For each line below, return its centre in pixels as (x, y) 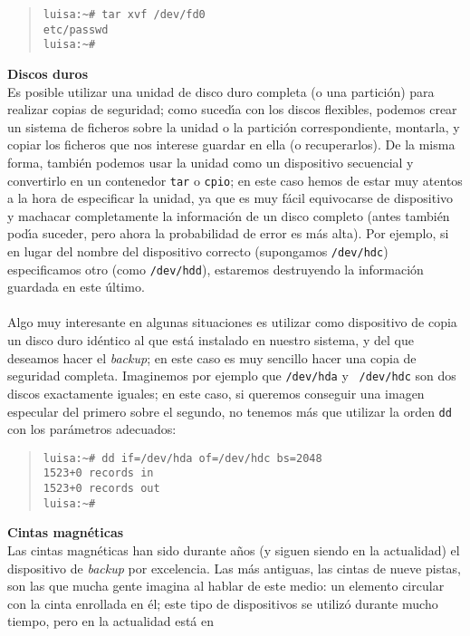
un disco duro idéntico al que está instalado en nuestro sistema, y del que (211, 340)
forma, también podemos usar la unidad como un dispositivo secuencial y (211, 162)
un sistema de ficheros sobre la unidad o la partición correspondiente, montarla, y (234, 126)
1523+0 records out (101, 489)
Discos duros (48, 73)
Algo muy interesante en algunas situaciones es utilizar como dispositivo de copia (232, 322)
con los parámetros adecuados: (92, 429)
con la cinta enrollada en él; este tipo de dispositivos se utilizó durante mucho (223, 603)
